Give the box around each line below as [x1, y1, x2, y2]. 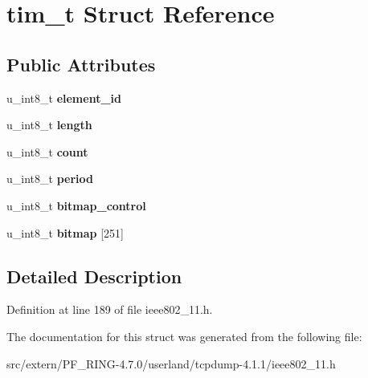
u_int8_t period [6, 170, 93, 187]
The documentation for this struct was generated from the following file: [6, 327, 362, 344]
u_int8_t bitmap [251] [6, 224, 124, 241]
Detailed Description [6, 263, 182, 288]
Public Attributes [6, 51, 156, 76]
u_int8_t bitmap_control [6, 197, 146, 213]
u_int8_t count [6, 143, 88, 160]
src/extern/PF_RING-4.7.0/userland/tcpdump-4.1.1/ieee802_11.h [6, 355, 336, 372]
